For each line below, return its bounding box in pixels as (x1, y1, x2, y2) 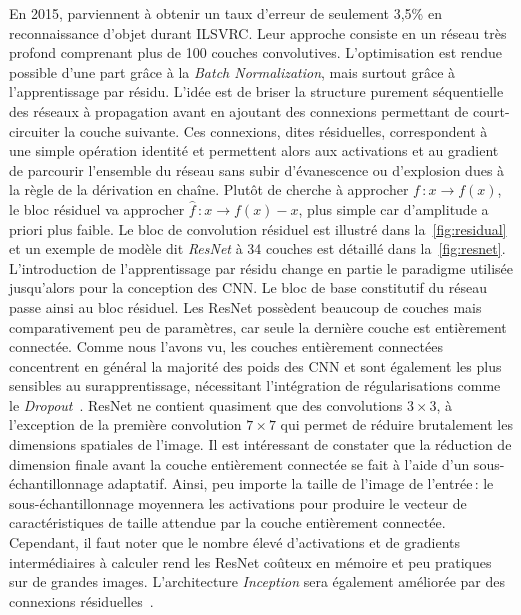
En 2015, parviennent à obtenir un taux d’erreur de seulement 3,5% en (9, 3, 442, 23)
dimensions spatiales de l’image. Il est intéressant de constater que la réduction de (9, 434, 512, 455)
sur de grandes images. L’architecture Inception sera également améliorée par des (9, 571, 506, 592)
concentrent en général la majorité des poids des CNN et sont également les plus (9, 355, 502, 376)
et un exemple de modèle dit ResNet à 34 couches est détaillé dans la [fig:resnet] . (9, 238, 506, 259)
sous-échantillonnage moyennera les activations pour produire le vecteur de (9, 492, 467, 513)
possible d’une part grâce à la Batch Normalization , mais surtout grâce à (9, 61, 456, 82)
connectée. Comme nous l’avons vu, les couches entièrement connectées (9, 336, 443, 357)
